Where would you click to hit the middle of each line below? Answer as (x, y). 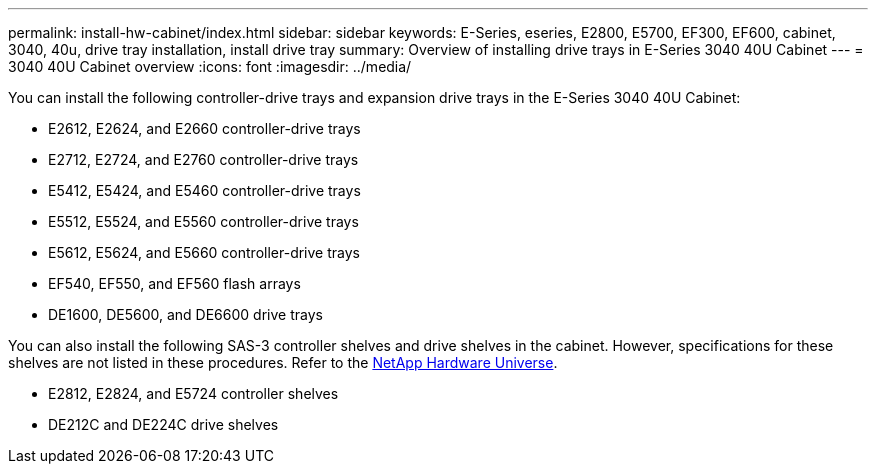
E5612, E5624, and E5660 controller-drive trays (204, 252)
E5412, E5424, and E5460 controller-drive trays (204, 190)
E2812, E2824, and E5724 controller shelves (193, 393)
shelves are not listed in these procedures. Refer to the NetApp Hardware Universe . (283, 362)
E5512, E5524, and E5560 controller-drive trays (203, 221)
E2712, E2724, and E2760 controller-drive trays (203, 159)
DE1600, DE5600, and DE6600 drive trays (185, 314)
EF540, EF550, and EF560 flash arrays (174, 283)
